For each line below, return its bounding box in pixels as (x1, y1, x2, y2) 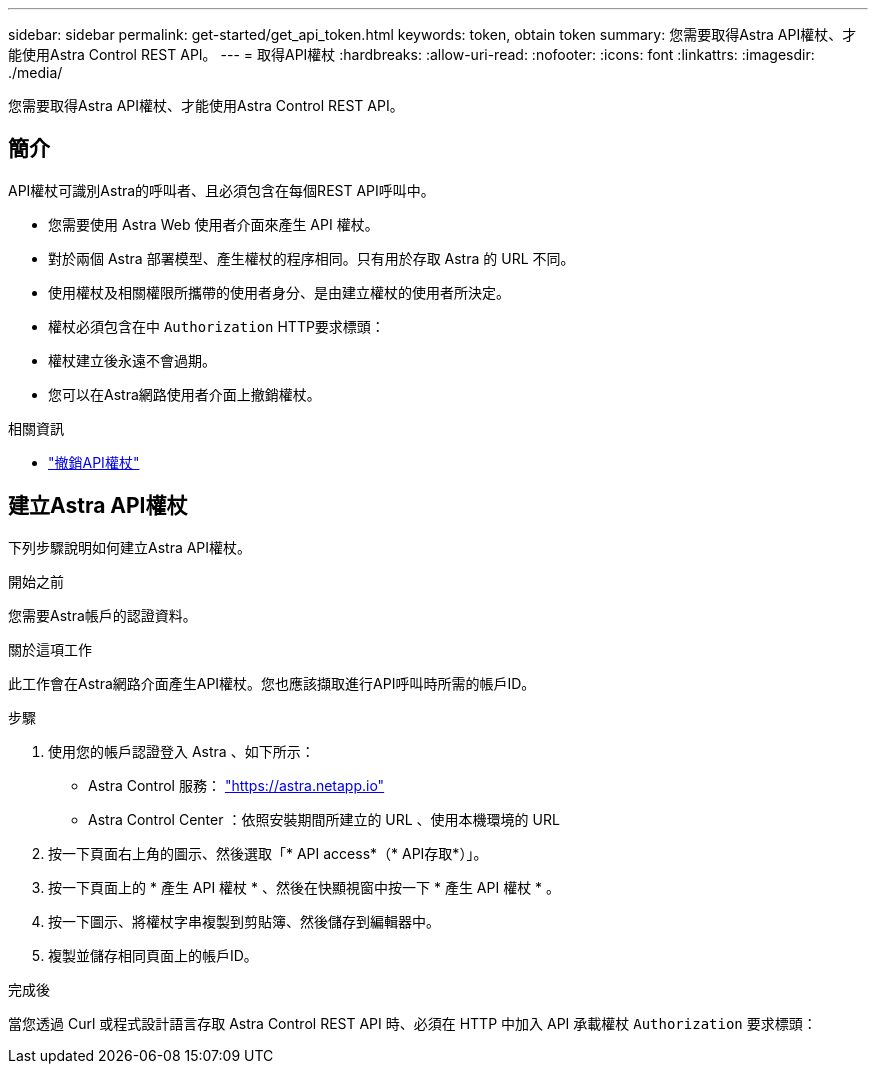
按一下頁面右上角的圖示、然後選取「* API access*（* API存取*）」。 (48, 844, 488, 862)
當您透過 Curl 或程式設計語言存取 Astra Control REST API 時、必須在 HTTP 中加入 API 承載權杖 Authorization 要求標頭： (8, 1014, 817, 1032)
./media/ (8, 64, 63, 81)
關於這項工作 (8, 640, 92, 658)
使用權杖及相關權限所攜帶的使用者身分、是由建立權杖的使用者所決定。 (48, 283, 510, 301)
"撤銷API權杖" (48, 453, 140, 471)
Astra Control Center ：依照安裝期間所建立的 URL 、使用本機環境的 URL (88, 810, 560, 828)
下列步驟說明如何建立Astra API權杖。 (8, 538, 252, 556)
